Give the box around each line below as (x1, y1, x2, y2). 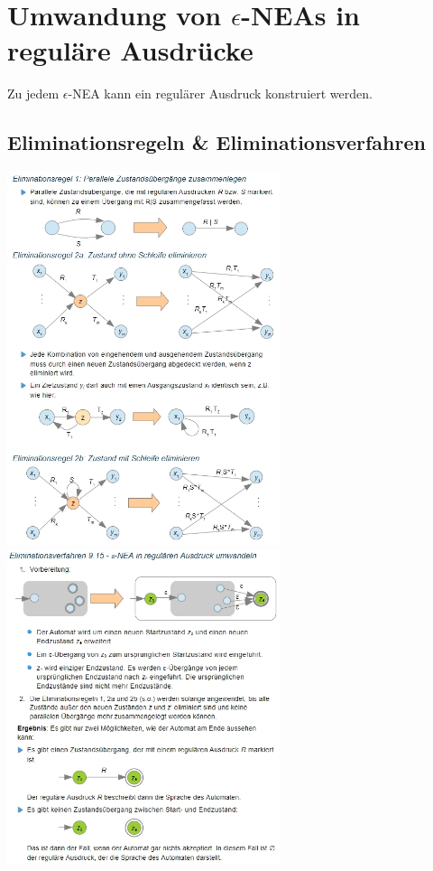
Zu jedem (7, 84, 60, 103)
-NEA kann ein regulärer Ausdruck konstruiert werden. (68, 84, 373, 103)
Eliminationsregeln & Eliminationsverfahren (7, 128, 426, 156)
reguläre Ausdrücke (7, 32, 253, 69)
